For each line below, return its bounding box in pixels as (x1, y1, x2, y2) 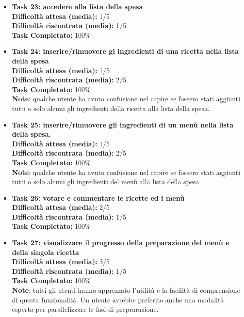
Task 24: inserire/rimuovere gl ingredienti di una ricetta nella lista (12, 46, 239, 56)
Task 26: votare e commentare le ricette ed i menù (12, 192, 185, 203)
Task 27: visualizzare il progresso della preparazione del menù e (12, 238, 229, 248)
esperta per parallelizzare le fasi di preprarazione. (12, 304, 159, 314)
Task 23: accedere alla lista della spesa (12, 1, 143, 11)
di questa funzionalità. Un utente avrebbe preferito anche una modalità (12, 294, 224, 304)
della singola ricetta (12, 247, 79, 257)
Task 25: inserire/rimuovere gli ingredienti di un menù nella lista (12, 119, 233, 129)
